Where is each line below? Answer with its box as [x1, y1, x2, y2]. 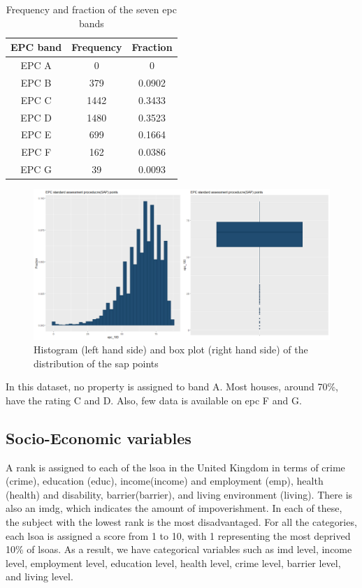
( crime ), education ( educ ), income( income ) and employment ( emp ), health [6, 473, 324, 488]
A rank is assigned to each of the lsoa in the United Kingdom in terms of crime [6, 460, 345, 474]
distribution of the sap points [34, 355, 159, 370]
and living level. [6, 569, 73, 584]
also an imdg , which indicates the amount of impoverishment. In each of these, [6, 501, 342, 515]
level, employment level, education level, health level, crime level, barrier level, [6, 555, 341, 570]
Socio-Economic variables [6, 427, 191, 448]
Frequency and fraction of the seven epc [6, 2, 177, 16]
